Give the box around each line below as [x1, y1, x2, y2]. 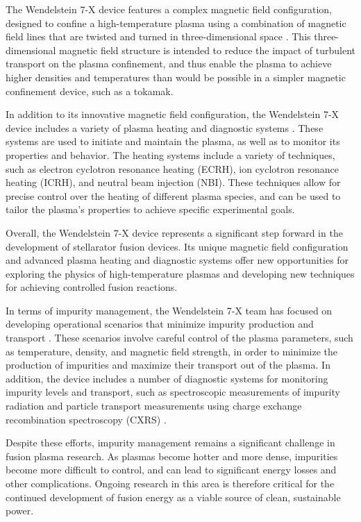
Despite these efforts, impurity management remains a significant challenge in [6, 435, 335, 450]
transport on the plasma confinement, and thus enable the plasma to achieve [6, 56, 332, 71]
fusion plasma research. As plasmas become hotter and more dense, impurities [6, 448, 338, 463]
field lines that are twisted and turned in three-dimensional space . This [6, 29, 311, 44]
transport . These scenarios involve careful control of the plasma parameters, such [6, 330, 353, 345]
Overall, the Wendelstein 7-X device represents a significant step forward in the [6, 225, 343, 239]
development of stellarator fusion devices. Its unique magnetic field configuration [6, 239, 349, 253]
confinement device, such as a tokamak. [6, 83, 174, 98]
